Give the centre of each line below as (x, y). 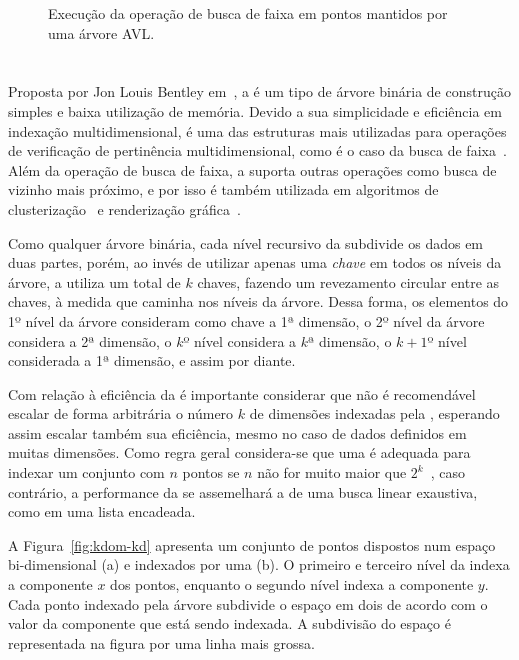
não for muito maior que (332, 472)
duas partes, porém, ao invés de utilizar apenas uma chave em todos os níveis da (255, 262)
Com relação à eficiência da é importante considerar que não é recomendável (242, 393)
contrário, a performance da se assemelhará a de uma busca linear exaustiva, (243, 491)
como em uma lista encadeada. (102, 511)
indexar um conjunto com (86, 472)
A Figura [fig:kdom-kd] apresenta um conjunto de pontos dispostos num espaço (252, 544)
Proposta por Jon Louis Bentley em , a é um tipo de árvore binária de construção (259, 91)
